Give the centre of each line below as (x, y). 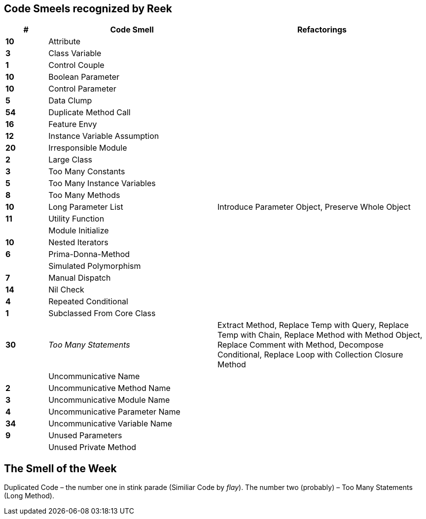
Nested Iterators (78, 243)
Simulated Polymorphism (95, 266)
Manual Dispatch (80, 278)
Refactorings (322, 30)
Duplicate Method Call (89, 113)
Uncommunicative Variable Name (110, 424)
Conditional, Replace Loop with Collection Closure (310, 355)
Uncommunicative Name (94, 376)
